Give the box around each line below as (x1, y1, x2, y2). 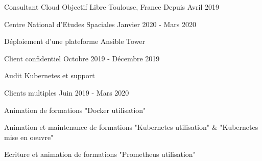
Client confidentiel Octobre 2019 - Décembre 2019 (4, 53, 160, 63)
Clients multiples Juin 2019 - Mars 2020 (4, 87, 129, 98)
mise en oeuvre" (4, 131, 54, 142)
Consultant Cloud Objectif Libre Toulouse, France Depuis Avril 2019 (4, 2, 220, 12)
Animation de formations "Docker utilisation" (4, 104, 146, 115)
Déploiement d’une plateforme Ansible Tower (4, 36, 146, 47)
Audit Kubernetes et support (4, 70, 95, 81)
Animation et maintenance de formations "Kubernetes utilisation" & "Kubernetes (4, 122, 258, 132)
